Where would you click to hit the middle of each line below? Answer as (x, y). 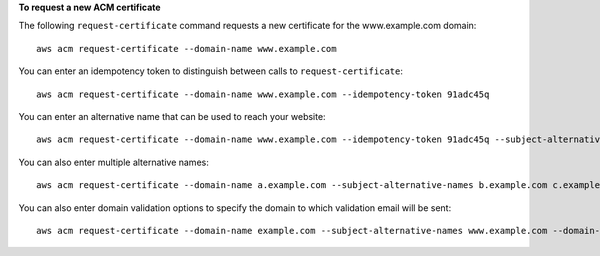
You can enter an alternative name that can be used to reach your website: (172, 116)
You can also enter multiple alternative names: (113, 162)
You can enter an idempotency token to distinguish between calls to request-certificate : (211, 71)
